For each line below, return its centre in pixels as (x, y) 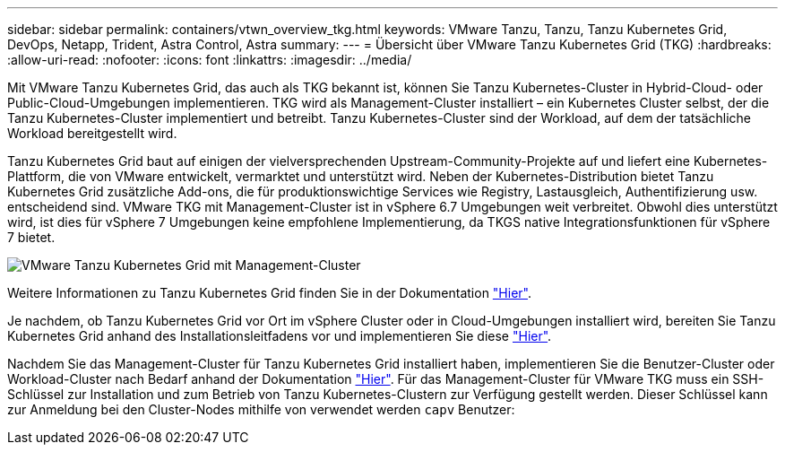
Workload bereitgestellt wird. (92, 133)
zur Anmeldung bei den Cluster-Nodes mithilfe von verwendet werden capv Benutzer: (261, 409)
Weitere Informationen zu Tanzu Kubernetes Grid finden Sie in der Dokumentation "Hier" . (270, 293)
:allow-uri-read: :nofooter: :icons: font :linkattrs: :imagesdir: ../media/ (210, 60)
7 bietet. (31, 237)
